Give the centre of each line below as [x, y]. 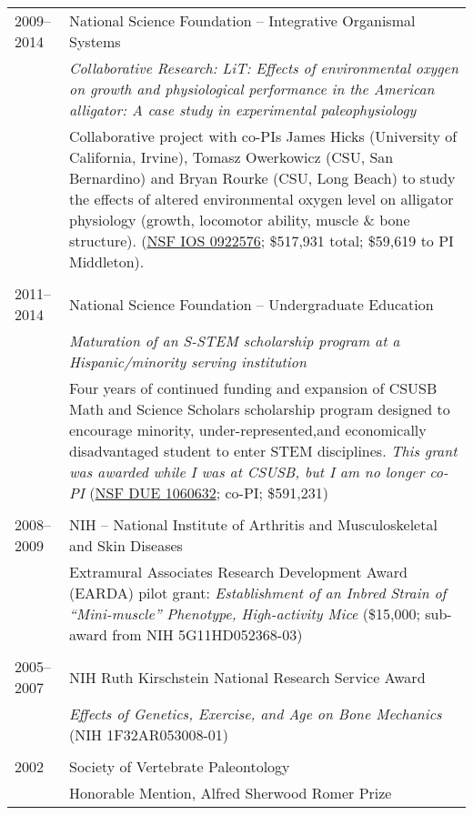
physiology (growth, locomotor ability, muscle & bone [239, 220]
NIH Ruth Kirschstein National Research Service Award [247, 677]
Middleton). [106, 262]
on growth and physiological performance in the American [252, 89]
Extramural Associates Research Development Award [238, 572]
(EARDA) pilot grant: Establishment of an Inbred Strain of [257, 593]
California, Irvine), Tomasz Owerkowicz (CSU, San [231, 157]
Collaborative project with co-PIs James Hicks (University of [263, 136]
